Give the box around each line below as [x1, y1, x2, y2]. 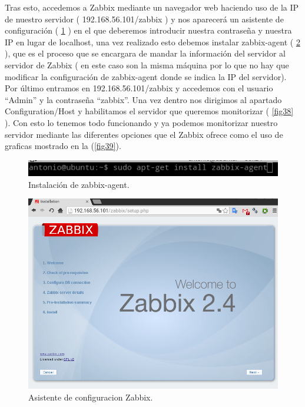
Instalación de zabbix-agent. [28, 178, 130, 190]
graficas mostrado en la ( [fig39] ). [5, 140, 121, 152]
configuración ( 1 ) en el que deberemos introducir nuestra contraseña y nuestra [5, 24, 292, 37]
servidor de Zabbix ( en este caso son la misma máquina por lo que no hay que [5, 58, 289, 71]
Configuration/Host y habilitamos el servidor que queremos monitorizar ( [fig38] [5, 105, 294, 117]
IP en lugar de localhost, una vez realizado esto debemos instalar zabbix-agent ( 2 [5, 35, 300, 48]
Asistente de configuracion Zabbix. [28, 391, 153, 403]
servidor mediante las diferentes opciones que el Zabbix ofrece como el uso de [5, 128, 283, 140]
